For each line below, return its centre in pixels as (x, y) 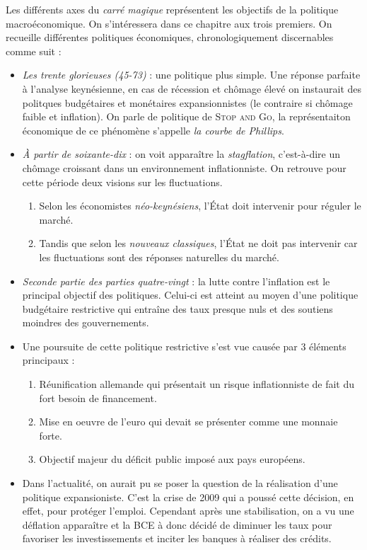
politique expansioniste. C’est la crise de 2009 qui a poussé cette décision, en (188, 497)
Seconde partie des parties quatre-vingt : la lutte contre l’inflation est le (176, 281)
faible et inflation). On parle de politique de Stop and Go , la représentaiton (186, 116)
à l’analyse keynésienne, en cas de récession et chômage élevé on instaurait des (192, 88)
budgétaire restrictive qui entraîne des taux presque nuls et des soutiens (177, 308)
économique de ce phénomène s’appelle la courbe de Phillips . (153, 130)
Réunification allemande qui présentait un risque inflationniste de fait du (197, 384)
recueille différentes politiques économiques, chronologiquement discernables (170, 37)
